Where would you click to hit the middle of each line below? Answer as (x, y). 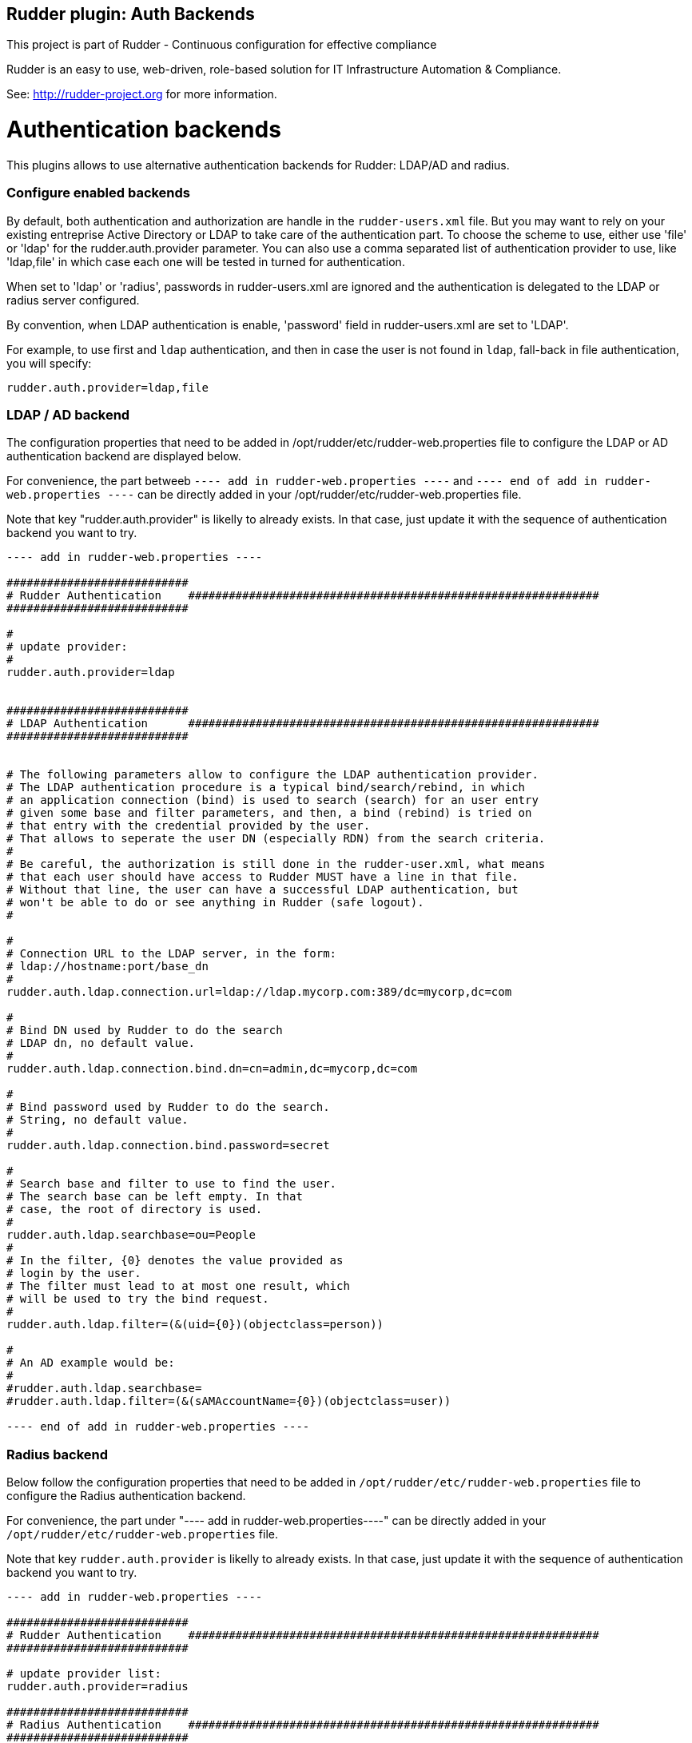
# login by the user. (74, 1273)
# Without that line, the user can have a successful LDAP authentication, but (262, 890)
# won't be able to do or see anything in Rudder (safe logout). (215, 903)
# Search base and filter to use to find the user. (172, 1184)
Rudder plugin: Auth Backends (131, 14)
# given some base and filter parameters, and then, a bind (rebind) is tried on (269, 813)
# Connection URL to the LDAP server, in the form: (172, 954)
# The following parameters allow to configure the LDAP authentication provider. (272, 775)
